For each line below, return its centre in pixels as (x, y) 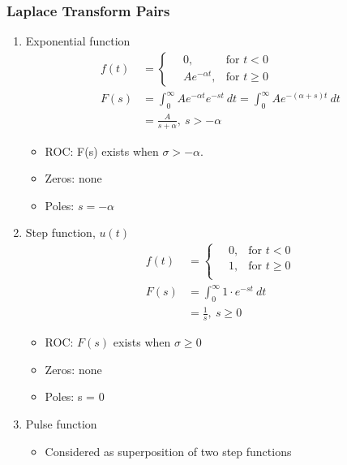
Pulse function (61, 424)
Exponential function (78, 41)
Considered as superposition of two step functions (168, 451)
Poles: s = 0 (75, 396)
